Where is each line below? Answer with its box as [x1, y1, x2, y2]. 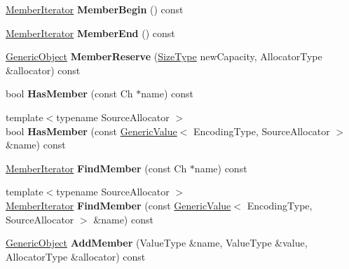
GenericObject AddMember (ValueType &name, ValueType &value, [6, 235, 308, 250]
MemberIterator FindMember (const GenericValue [6, 198, 231, 212]
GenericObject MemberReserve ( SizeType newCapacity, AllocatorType [6, 49, 322, 64]
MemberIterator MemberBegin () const [6, 2, 184, 16]
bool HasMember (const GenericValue [6, 123, 177, 138]
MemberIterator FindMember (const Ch [6, 160, 187, 175]
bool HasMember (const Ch [6, 86, 133, 101]
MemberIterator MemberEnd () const [6, 25, 175, 40]
